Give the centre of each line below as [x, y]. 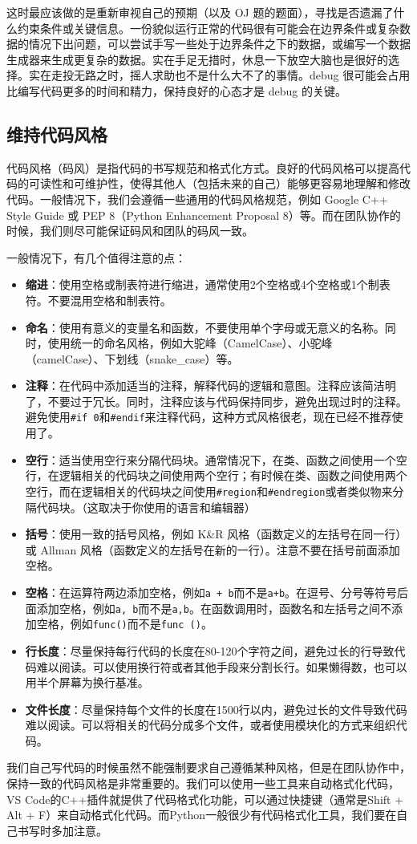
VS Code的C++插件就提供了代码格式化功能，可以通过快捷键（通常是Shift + [205, 799]
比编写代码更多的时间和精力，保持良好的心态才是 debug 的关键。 [176, 90]
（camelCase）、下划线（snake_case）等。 [132, 358]
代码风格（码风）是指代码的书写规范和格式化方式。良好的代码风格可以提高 [203, 167]
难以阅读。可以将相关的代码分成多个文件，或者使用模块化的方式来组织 [211, 725]
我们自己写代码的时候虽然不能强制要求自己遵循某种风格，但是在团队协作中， [208, 767]
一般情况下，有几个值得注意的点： [96, 257]
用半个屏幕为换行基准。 [87, 682]
